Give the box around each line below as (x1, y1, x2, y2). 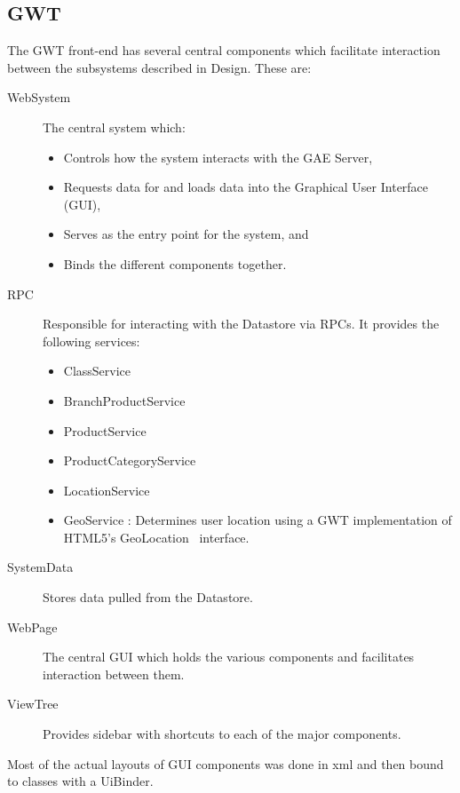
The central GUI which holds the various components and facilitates (43, 647, 415, 666)
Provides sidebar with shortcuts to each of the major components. (43, 725, 401, 743)
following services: (43, 331, 140, 350)
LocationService (63, 480, 150, 499)
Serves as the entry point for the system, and (63, 225, 309, 243)
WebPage (7, 617, 58, 636)
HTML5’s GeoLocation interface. (63, 527, 250, 546)
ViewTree (7, 694, 59, 713)
